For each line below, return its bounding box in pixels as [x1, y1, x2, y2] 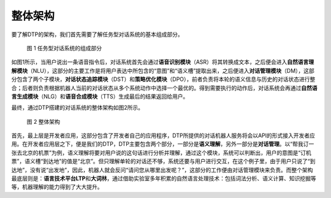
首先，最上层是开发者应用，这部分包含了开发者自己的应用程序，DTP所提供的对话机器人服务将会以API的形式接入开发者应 [11, 132, 316, 139]
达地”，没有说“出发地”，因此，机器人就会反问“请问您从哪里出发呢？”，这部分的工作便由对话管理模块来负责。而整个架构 [11, 166, 313, 173]
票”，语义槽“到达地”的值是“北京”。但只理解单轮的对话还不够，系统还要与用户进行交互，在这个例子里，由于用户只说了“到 [11, 158, 316, 165]
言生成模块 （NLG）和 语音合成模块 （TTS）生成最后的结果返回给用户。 [11, 93, 189, 100]
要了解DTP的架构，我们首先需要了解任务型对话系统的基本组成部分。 [11, 31, 183, 38]
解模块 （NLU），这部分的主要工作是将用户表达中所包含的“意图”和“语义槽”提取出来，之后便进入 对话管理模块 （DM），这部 [11, 67, 315, 74]
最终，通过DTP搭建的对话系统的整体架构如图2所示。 [11, 104, 144, 112]
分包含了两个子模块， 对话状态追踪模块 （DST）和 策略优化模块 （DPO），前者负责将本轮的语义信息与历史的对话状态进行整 [11, 75, 316, 83]
